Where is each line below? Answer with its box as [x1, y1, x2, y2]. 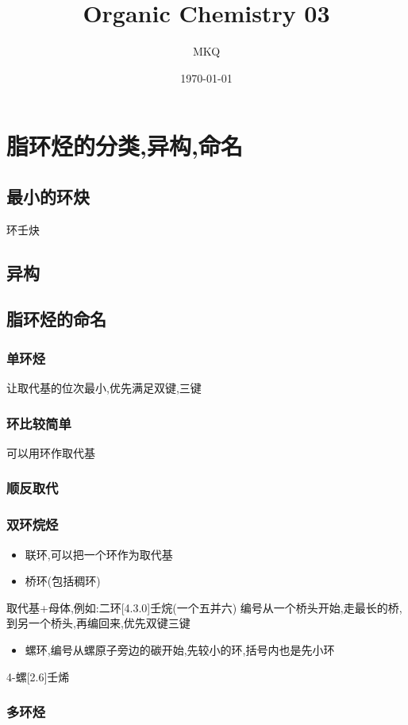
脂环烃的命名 [6, 307, 106, 331]
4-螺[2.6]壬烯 [6, 668, 70, 685]
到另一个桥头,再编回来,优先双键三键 [6, 615, 191, 631]
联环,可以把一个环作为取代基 [25, 546, 173, 562]
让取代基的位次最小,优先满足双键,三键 [6, 380, 202, 396]
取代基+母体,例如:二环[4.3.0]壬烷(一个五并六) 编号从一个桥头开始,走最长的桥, [6, 599, 402, 615]
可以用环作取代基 [6, 444, 95, 461]
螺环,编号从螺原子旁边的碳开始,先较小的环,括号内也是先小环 [25, 641, 335, 658]
